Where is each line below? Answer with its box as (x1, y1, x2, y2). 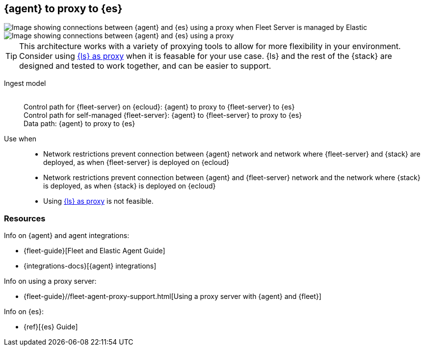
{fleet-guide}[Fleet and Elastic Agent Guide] (24, 246, 165, 255)
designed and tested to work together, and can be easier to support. (19, 61, 271, 71)
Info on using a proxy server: (4, 277, 97, 286)
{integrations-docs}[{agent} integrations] (24, 262, 157, 270)
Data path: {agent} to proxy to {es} (24, 119, 135, 128)
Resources (4, 213, 46, 223)
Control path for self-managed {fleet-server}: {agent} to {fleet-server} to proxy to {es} (24, 111, 302, 120)
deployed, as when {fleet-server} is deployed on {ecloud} (43, 158, 229, 167)
